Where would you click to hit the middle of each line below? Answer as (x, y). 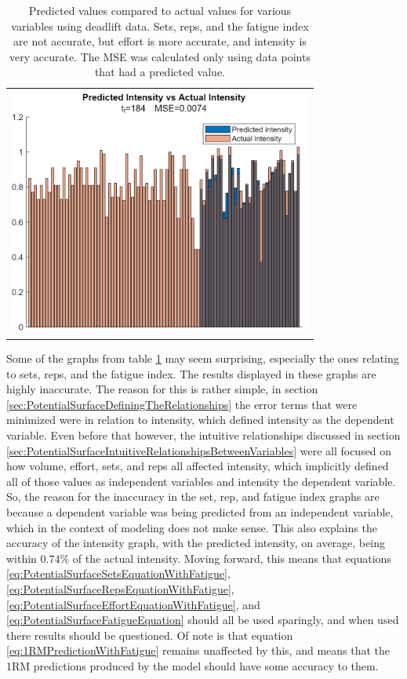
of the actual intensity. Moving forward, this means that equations (232, 558)
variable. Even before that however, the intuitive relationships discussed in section (203, 435)
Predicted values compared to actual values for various (160, 10)
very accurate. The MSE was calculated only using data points (160, 56)
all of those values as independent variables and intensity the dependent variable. (201, 481)
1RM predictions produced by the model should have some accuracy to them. (193, 665)
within (22, 558)
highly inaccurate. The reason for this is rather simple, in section (162, 389)
